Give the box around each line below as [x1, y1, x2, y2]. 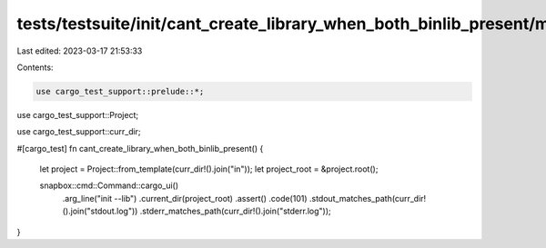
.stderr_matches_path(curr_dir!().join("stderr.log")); [139, 205, 331, 217]
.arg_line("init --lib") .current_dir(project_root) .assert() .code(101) [62, 193, 308, 203]
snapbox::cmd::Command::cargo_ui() [39, 180, 179, 191]
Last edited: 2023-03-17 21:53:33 [16, 45, 143, 56]
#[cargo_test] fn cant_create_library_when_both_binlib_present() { [16, 143, 264, 154]
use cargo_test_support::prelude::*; [35, 86, 205, 96]
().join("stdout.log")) [62, 205, 138, 217]
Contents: [16, 62, 54, 73]
